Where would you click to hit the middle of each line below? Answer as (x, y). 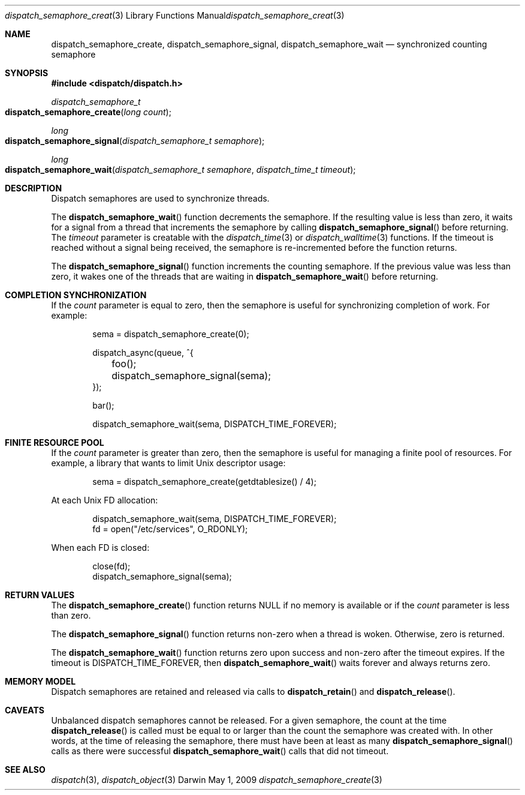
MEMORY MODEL (40, 681)
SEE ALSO (25, 769)
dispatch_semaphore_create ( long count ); (88, 112)
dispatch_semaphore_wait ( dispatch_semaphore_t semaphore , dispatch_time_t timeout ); (180, 169)
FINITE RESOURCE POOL (55, 442)
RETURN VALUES (40, 595)
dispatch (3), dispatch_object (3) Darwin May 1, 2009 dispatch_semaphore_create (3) (217, 780)
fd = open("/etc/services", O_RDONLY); (170, 529)
